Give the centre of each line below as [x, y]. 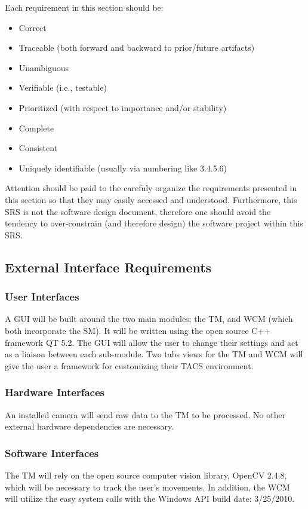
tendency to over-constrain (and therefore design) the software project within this [154, 223]
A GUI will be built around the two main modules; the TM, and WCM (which [149, 319]
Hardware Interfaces [55, 392]
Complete [36, 128]
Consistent [38, 148]
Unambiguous [44, 67]
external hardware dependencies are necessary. [90, 426]
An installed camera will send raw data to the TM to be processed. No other [145, 414]
